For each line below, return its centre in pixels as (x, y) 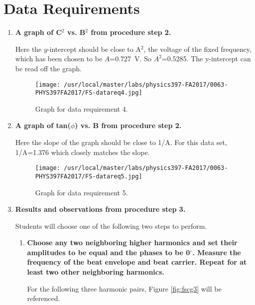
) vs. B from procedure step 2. (128, 125)
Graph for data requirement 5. (81, 192)
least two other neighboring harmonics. (96, 272)
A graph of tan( (43, 125)
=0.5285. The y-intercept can (206, 59)
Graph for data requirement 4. (81, 108)
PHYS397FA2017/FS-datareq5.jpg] (89, 176)
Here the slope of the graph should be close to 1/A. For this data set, (121, 142)
